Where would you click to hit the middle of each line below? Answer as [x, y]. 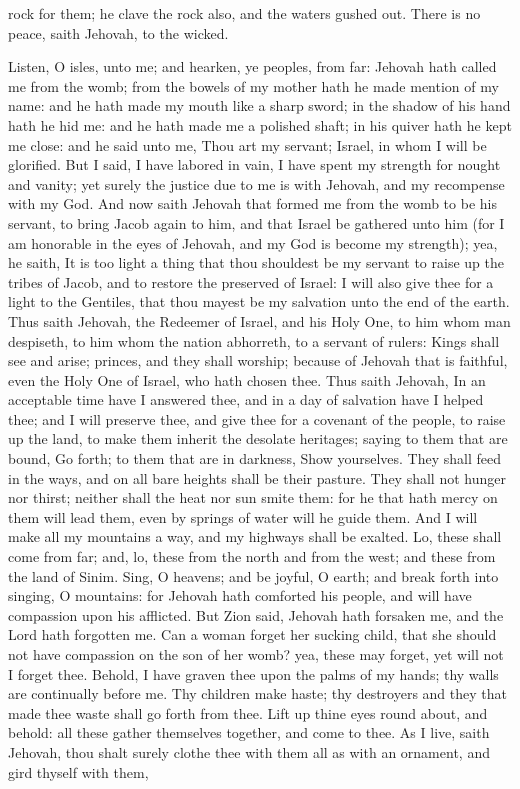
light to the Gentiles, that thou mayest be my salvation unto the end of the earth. [259, 301]
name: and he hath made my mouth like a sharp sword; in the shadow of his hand [259, 105]
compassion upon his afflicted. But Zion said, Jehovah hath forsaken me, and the [256, 614]
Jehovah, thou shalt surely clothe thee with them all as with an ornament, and [249, 751]
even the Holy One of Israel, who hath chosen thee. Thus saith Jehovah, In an [247, 379]
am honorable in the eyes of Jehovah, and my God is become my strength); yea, [253, 242]
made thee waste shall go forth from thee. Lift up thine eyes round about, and [248, 712]
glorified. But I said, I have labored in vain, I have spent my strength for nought [254, 164]
